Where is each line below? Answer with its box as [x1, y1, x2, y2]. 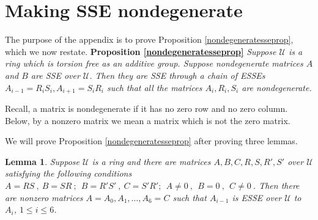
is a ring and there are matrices [92, 155, 211, 167]
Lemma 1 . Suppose [5, 155, 80, 167]
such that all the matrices [106, 81, 202, 94]
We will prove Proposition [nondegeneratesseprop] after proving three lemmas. [5, 134, 298, 147]
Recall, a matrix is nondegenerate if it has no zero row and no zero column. [5, 101, 288, 114]
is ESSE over [232, 191, 282, 204]
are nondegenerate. [242, 81, 312, 94]
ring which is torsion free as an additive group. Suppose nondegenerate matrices [5, 57, 303, 70]
